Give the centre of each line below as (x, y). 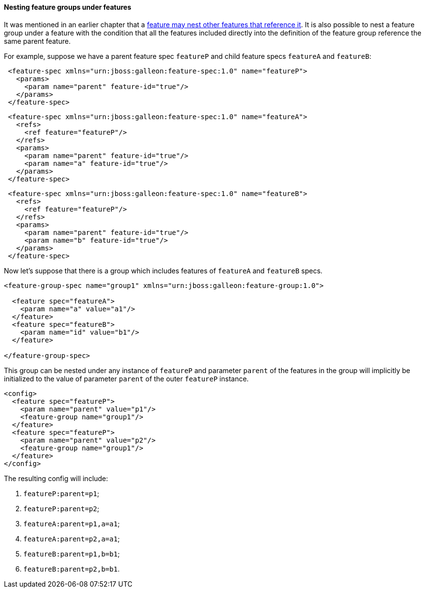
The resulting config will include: (56, 478)
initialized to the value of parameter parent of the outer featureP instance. (126, 378)
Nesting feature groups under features (68, 7)
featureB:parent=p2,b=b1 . (71, 569)
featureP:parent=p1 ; (61, 493)
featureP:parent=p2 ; (61, 508)
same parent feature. (37, 41)
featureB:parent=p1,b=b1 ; (72, 554)
